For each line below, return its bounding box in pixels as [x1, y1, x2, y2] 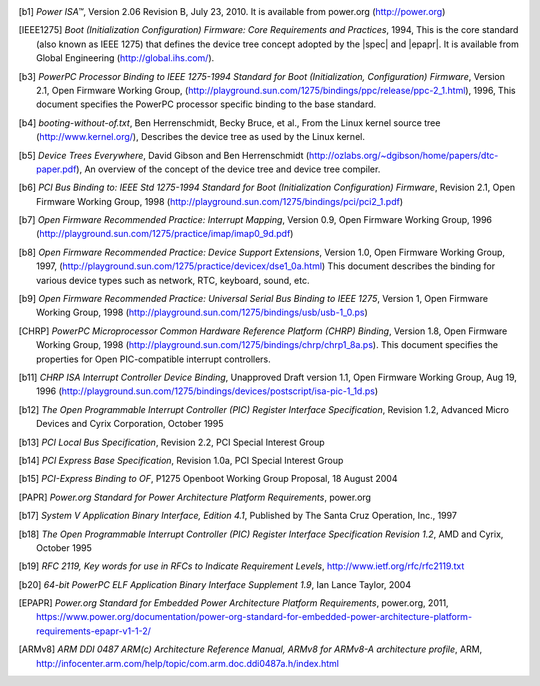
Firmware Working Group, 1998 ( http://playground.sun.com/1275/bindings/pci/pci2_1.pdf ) [36, 195, 404, 207]
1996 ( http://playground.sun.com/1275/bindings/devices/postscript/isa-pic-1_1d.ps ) [36, 385, 379, 397]
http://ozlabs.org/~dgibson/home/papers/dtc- [308, 149, 499, 161]
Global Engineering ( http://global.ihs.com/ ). [36, 52, 215, 64]
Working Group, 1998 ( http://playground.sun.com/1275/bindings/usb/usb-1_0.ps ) [36, 306, 369, 319]
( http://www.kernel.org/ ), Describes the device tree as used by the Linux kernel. [36, 131, 365, 143]
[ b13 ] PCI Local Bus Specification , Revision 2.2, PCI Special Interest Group [18, 436, 325, 448]
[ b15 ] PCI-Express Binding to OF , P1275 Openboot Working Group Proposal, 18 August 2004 [18, 473, 398, 485]
